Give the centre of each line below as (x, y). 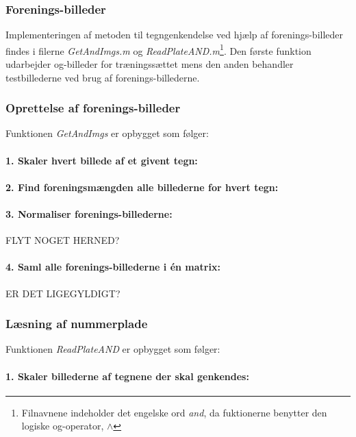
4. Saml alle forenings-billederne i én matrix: (113, 267)
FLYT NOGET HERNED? (63, 240)
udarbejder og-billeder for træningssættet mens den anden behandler (150, 64)
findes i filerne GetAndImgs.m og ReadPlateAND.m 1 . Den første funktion (158, 49)
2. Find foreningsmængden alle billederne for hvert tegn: (142, 187)
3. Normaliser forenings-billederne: (89, 214)
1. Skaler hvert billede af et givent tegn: (102, 160)
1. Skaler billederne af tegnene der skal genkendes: (127, 376)
